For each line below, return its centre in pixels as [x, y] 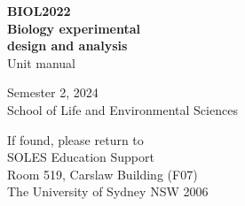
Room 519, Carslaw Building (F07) [103, 174]
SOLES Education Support [81, 157]
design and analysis [67, 46]
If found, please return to [75, 139]
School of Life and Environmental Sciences [122, 109]
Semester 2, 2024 [53, 92]
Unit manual [42, 62]
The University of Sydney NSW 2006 [108, 191]
